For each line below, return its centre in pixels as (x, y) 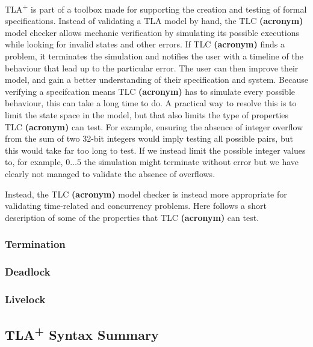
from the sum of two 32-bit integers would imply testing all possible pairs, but (149, 138)
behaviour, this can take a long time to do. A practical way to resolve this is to (151, 103)
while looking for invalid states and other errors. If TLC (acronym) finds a (145, 44)
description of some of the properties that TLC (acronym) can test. (132, 217)
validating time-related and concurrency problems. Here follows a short (136, 206)
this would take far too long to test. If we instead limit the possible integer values (155, 150)
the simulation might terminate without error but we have (191, 162)
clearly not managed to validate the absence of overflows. (110, 173)
